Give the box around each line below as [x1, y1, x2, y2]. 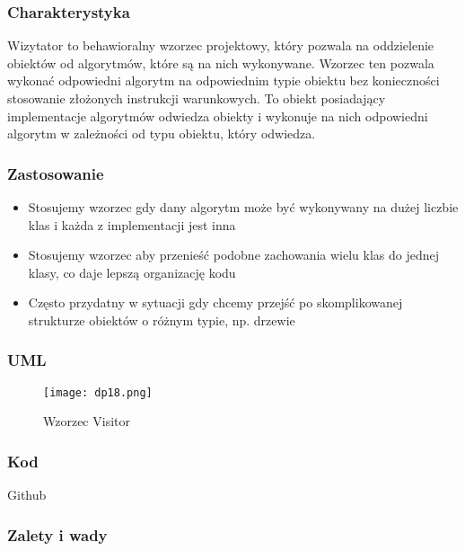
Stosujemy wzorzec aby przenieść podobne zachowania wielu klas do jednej [28, 245, 440, 264]
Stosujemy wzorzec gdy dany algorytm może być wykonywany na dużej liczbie [28, 198, 459, 216]
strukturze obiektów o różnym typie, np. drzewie [28, 310, 295, 329]
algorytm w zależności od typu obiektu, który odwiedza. [7, 124, 316, 143]
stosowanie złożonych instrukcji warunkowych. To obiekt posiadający [7, 89, 386, 107]
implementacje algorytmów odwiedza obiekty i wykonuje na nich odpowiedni [7, 106, 428, 125]
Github [7, 485, 47, 504]
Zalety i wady [7, 523, 108, 546]
